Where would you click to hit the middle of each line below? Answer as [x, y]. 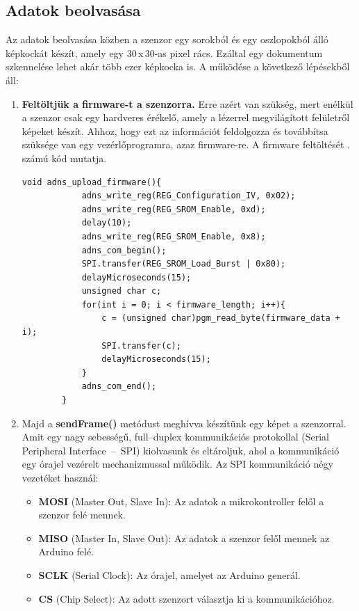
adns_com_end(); [119, 387]
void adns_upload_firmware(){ [92, 182]
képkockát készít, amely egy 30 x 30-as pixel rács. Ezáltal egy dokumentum [164, 53]
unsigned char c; [122, 291]
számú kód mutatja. [64, 158]
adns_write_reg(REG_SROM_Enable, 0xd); [174, 209]
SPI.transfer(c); [141, 346]
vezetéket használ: [60, 478]
